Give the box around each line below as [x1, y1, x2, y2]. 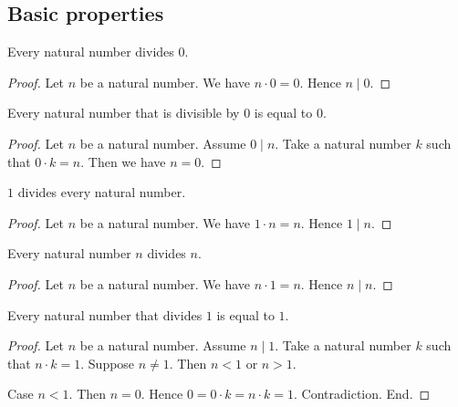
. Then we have [80, 151, 166, 171]
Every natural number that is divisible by [7, 103, 240, 122]
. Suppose [80, 353, 135, 372]
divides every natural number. [17, 183, 186, 202]
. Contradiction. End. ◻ [294, 384, 431, 403]
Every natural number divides [7, 42, 174, 61]
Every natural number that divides [7, 305, 203, 324]
